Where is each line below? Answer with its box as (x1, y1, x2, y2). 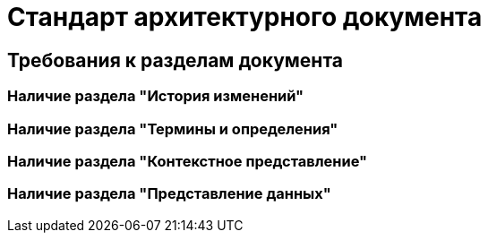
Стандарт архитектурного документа (7, 2, 483, 32)
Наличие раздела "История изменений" (7, 87, 304, 106)
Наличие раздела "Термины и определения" (7, 119, 338, 138)
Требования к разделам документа (7, 48, 343, 72)
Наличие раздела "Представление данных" (7, 184, 331, 203)
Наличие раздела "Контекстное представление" (7, 151, 368, 170)
